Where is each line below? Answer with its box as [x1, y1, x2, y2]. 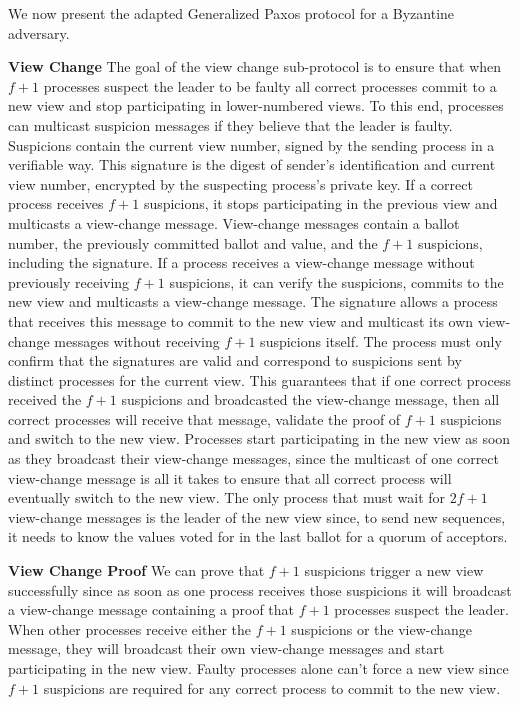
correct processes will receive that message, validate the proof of [8, 408, 401, 429]
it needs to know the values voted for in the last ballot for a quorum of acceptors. [8, 526, 508, 547]
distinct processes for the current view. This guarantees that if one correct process [8, 369, 511, 390]
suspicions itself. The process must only [260, 330, 502, 351]
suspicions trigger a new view [304, 560, 484, 581]
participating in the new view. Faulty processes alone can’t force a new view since [8, 658, 509, 678]
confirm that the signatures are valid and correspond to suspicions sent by [8, 350, 462, 371]
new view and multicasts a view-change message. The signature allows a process [8, 291, 498, 312]
